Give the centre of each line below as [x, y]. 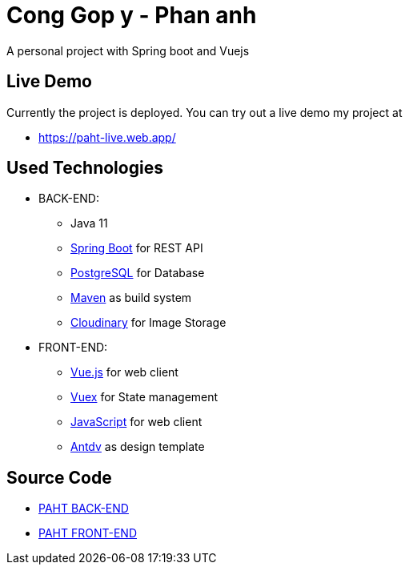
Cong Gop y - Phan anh [132, 15]
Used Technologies [85, 168]
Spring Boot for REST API [137, 248]
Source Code [59, 477]
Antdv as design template [138, 447]
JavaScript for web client [136, 422]
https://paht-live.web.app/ [107, 137]
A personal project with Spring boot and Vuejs [128, 50]
